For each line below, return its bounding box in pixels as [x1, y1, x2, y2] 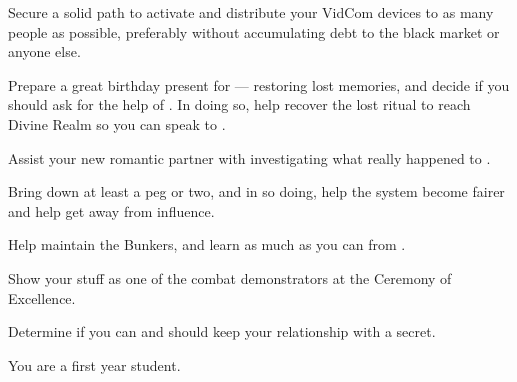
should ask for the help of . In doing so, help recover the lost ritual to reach [8, 94, 471, 115]
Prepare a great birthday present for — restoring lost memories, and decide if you [8, 74, 510, 95]
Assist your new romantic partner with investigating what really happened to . [8, 147, 491, 168]
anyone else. [8, 41, 81, 62]
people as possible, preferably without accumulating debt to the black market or [8, 21, 500, 42]
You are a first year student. [8, 354, 181, 375]
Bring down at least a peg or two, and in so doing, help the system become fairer [8, 181, 505, 202]
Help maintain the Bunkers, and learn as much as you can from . [8, 234, 406, 255]
